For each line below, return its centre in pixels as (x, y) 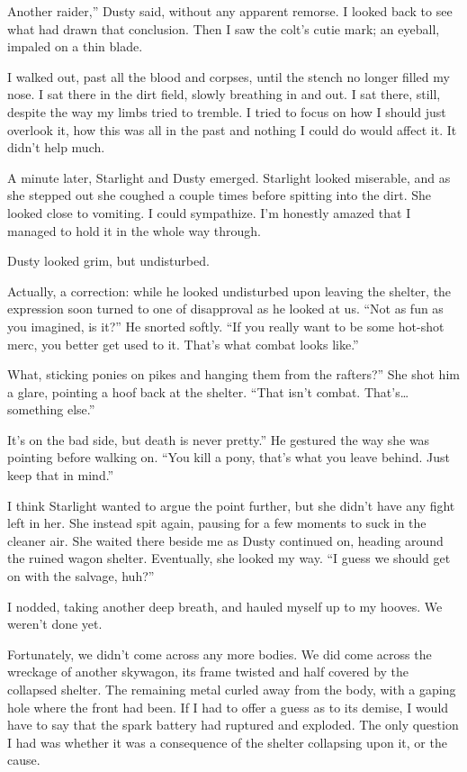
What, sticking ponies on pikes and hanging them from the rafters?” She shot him (233, 374)
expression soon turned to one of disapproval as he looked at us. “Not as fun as (225, 309)
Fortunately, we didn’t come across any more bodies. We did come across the (220, 654)
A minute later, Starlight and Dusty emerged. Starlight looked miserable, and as (229, 177)
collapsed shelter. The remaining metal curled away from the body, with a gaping (232, 689)
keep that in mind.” (61, 475)
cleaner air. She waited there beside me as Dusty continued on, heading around (225, 540)
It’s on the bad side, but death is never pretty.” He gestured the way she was (219, 439)
